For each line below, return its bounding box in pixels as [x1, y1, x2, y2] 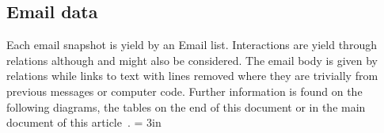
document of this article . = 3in [6, 114, 162, 131]
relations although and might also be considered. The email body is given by [6, 51, 378, 68]
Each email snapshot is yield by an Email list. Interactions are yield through [6, 36, 377, 53]
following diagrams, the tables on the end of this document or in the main [6, 98, 366, 115]
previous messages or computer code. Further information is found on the [6, 82, 363, 99]
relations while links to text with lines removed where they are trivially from [6, 67, 378, 84]
